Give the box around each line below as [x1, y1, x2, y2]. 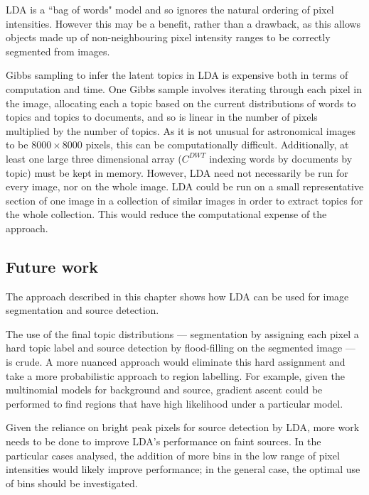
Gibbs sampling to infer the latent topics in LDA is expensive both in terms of [6, 67, 348, 82]
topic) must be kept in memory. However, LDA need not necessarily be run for [6, 165, 348, 180]
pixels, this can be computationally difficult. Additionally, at [85, 137, 349, 152]
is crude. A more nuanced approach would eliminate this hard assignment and [6, 354, 346, 369]
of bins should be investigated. [6, 475, 138, 490]
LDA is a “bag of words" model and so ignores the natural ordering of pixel [6, 2, 334, 16]
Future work [6, 255, 99, 277]
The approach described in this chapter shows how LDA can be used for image [6, 288, 349, 303]
